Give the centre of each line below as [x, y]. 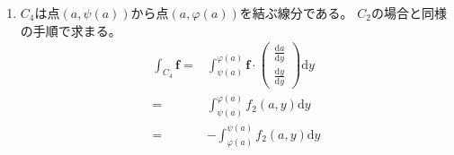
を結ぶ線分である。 [296, 13]
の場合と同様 [409, 13]
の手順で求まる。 [71, 30]
